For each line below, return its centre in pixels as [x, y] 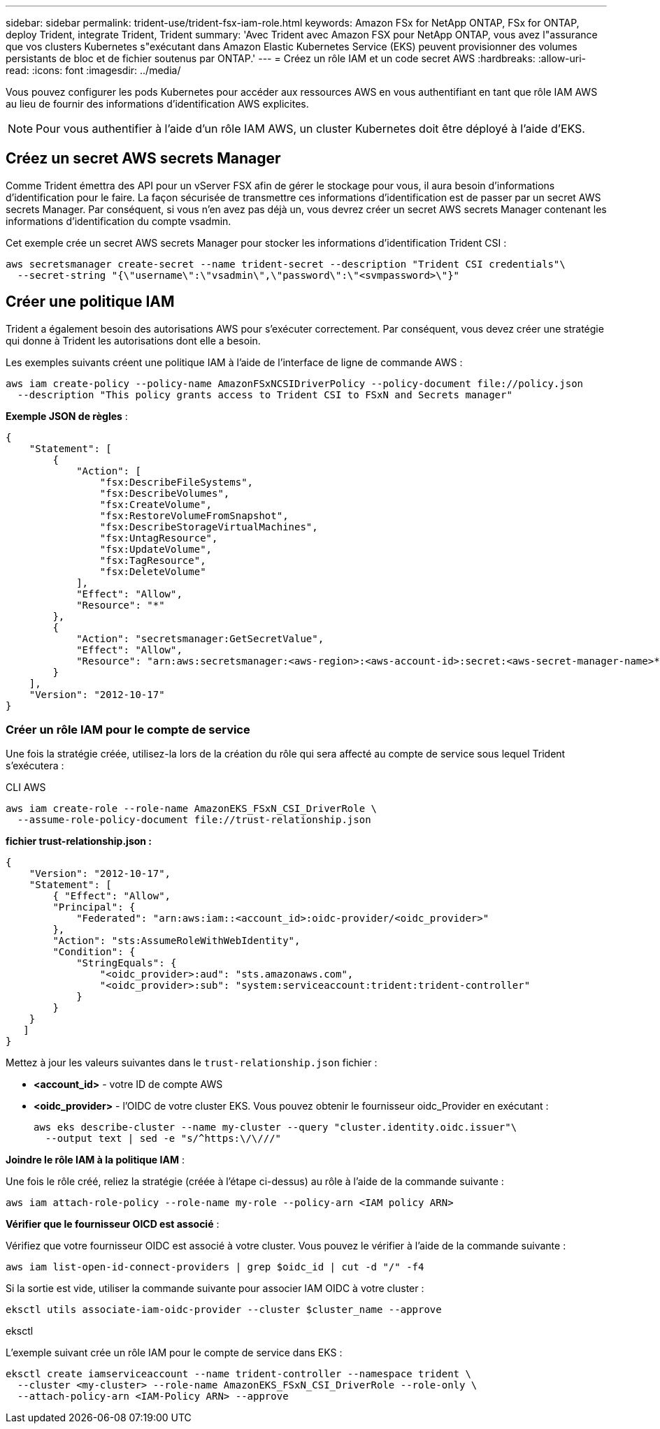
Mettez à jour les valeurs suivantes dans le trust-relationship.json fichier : [192, 1063]
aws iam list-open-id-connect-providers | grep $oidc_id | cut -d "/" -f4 [215, 1267]
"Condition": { [94, 952]
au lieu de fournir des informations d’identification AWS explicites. [157, 104]
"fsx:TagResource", [153, 560]
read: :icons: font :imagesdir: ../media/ [93, 70]
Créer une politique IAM [90, 302]
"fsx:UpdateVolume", [156, 549]
